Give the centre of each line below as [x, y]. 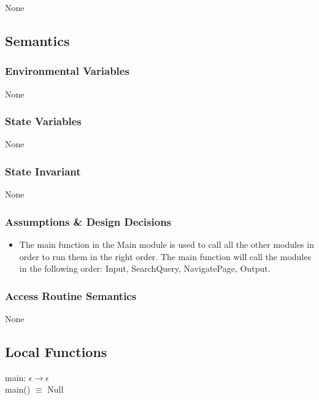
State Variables [43, 121]
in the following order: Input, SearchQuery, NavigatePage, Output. [145, 268]
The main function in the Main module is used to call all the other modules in [167, 244]
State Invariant [43, 171]
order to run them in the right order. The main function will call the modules [165, 256]
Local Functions [56, 352]
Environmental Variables [67, 71]
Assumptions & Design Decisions [88, 221]
